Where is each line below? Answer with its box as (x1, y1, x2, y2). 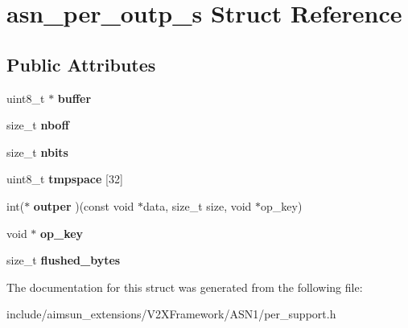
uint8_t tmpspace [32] (6, 170, 123, 187)
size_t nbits (6, 143, 68, 160)
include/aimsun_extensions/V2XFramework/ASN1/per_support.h (6, 305, 336, 322)
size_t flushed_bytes (6, 252, 121, 269)
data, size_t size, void (143, 197, 252, 214)
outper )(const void (33, 197, 134, 214)
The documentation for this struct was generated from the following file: (6, 278, 363, 295)
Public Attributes (6, 51, 156, 76)
